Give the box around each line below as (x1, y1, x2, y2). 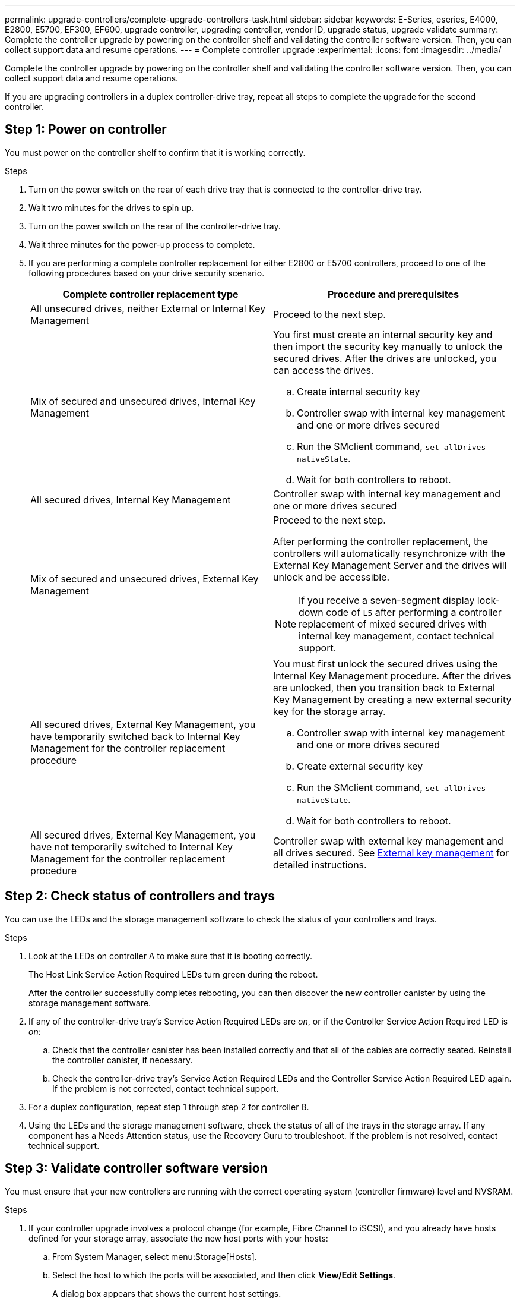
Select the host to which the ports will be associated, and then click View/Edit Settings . (52, 1269, 396, 1280)
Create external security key (297, 760, 423, 772)
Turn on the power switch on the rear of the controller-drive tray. (28, 220, 281, 231)
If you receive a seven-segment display (299, 594, 475, 606)
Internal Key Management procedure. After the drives (273, 669, 511, 682)
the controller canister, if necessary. (52, 1054, 193, 1065)
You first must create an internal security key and (273, 328, 493, 341)
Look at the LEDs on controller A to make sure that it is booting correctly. (28, 950, 313, 961)
